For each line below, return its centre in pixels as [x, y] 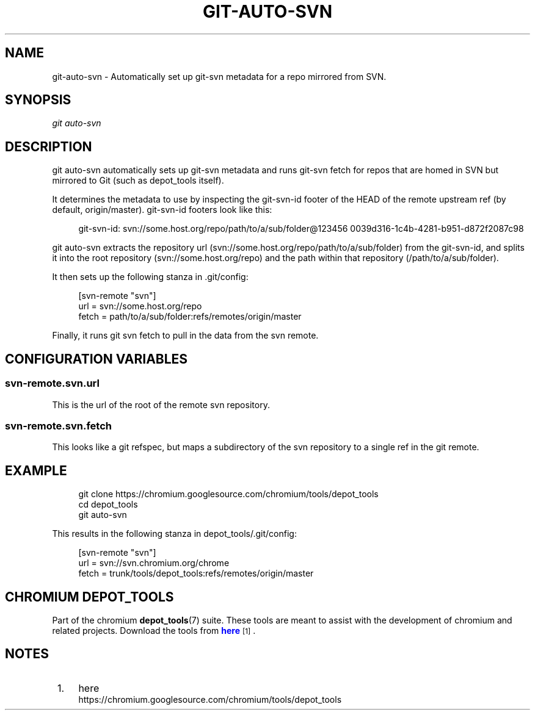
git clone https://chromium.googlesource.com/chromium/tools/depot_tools [228, 494]
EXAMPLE [36, 470]
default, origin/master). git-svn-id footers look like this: [162, 210]
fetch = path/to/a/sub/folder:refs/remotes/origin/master [190, 317]
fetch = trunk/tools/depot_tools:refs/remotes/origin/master [196, 573]
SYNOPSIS [38, 100]
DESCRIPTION [49, 146]
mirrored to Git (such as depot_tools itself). [138, 181]
